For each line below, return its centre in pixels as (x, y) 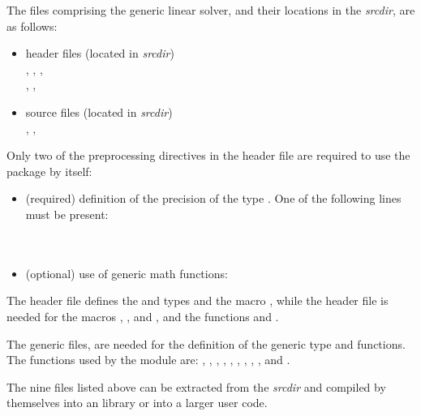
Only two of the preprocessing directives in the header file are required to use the (208, 155)
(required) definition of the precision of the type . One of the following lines (213, 198)
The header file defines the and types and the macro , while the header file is (198, 300)
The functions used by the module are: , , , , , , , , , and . (148, 360)
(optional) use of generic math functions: (127, 273)
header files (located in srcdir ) (100, 53)
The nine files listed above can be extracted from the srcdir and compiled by (196, 386)
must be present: (67, 214)
